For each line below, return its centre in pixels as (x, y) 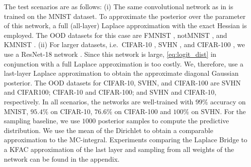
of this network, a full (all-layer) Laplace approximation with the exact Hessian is (125, 25)
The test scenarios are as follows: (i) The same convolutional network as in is (119, 6)
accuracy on (228, 101)
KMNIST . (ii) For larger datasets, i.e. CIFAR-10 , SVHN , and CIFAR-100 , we (125, 44)
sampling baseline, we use (42, 121)
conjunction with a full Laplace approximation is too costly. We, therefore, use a (124, 63)
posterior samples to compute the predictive (163, 121)
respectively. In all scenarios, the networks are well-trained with (99, 101)
